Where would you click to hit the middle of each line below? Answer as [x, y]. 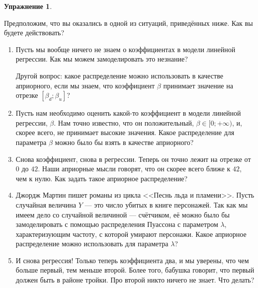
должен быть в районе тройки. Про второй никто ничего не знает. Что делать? [135, 280]
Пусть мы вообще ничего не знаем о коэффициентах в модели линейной [126, 49]
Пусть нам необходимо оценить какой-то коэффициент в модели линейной [128, 113]
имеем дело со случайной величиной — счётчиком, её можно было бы [123, 214]
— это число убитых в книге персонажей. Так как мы [166, 204]
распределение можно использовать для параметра [92, 244]
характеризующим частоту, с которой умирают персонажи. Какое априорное [131, 234]
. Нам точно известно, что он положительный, [124, 122]
